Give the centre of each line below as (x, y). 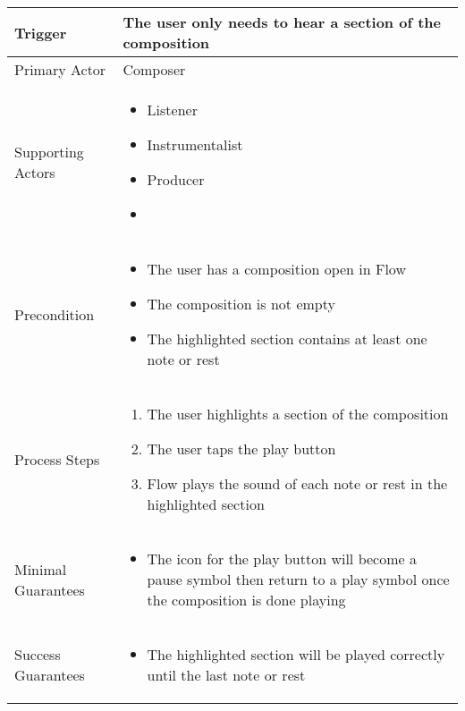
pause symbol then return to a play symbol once (298, 579)
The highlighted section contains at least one (287, 339)
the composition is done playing (246, 600)
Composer (154, 69)
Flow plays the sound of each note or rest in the (297, 483)
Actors (35, 172)
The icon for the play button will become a (282, 559)
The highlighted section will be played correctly (296, 654)
